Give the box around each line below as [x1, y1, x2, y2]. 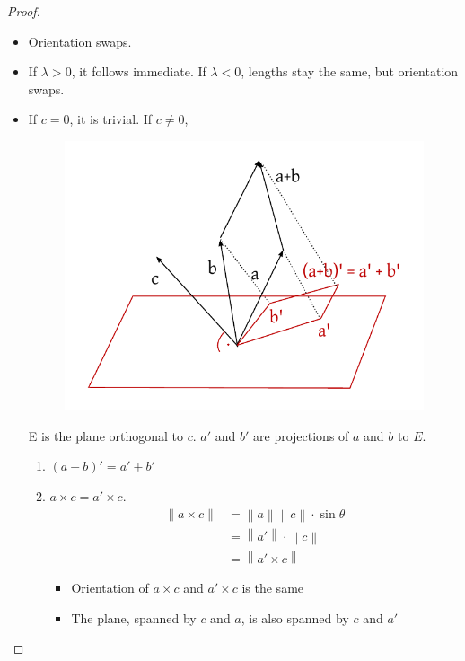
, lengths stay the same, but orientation [241, 62, 459, 81]
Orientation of [71, 577, 149, 596]
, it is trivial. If [69, 110, 153, 128]
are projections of [253, 426, 349, 445]
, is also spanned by [241, 608, 349, 627]
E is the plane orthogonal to [28, 426, 184, 445]
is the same [241, 577, 304, 596]
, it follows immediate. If [71, 62, 206, 81]
